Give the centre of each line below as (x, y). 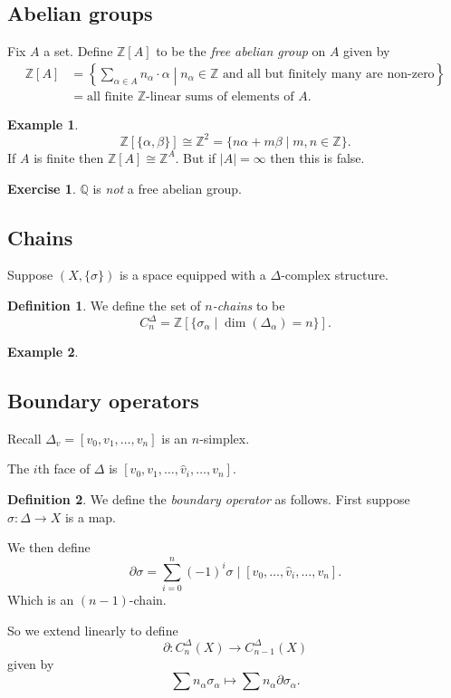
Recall (24, 438)
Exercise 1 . (42, 188)
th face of (64, 469)
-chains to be (249, 305)
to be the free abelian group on (241, 51)
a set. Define (78, 51)
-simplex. (225, 438)
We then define (49, 547)
